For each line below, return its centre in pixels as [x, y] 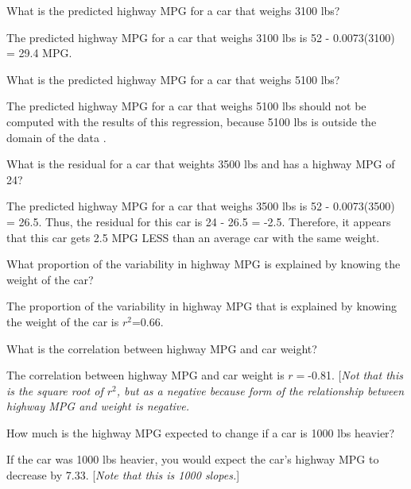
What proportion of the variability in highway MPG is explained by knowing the [204, 264]
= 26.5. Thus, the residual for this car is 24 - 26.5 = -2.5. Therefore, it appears [199, 221]
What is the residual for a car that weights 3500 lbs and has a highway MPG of [201, 164]
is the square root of [55, 390]
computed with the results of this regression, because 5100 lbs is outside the [192, 121]
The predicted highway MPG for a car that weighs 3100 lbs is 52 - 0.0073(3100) [201, 37]
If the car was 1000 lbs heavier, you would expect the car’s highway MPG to [193, 459]
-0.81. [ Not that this [356, 375]
